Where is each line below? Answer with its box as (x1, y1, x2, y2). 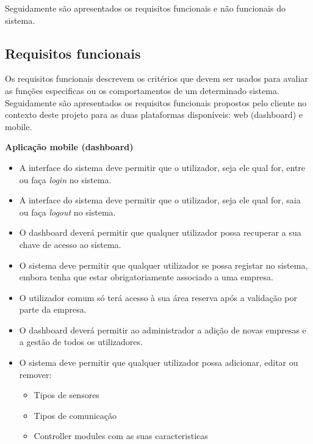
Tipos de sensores (34, 388, 99, 401)
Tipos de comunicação (34, 409, 117, 421)
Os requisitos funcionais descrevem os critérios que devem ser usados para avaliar (5, 72, 308, 85)
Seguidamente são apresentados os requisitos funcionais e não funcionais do (5, 2, 286, 14)
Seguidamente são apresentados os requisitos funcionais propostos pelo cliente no (5, 96, 307, 109)
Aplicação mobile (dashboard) (5, 140, 134, 153)
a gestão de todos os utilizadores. (19, 335, 143, 348)
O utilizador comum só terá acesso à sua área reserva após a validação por (19, 291, 298, 304)
